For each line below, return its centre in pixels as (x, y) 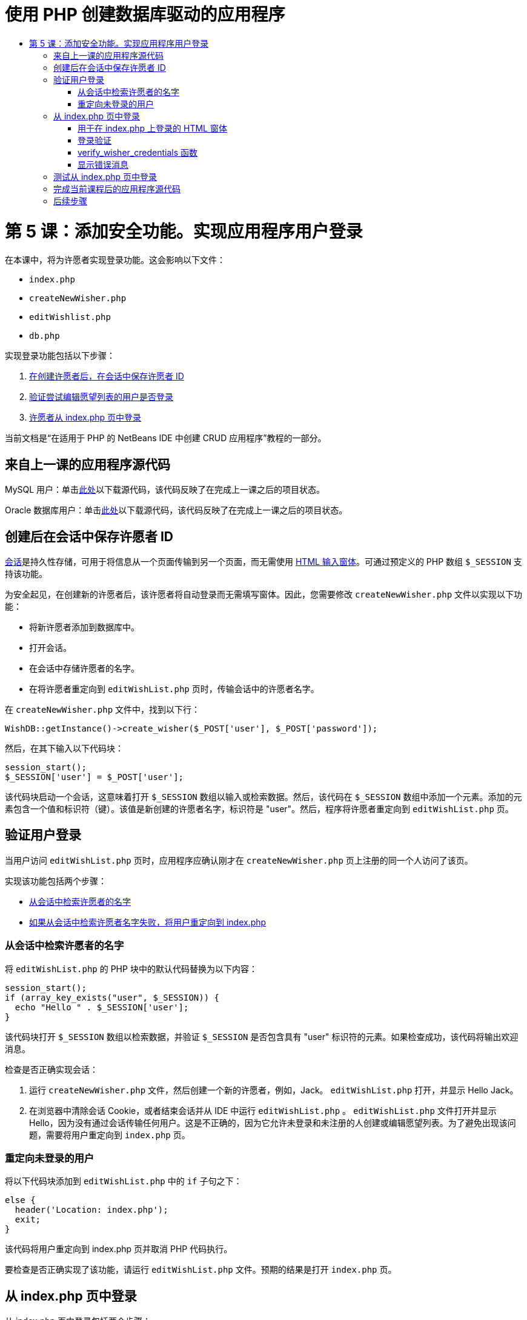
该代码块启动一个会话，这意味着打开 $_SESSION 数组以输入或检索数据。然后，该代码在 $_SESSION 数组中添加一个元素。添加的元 (263, 796)
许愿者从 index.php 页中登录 (85, 418)
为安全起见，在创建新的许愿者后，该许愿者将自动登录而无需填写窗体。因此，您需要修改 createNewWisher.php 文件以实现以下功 (264, 594)
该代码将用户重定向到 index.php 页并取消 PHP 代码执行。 (119, 1249)
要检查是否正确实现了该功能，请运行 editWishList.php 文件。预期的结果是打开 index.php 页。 (201, 1270)
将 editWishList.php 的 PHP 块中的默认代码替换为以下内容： (131, 968)
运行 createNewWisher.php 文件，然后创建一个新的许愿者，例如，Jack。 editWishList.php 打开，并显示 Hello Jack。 (274, 1090)
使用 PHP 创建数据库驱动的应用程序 (145, 15)
